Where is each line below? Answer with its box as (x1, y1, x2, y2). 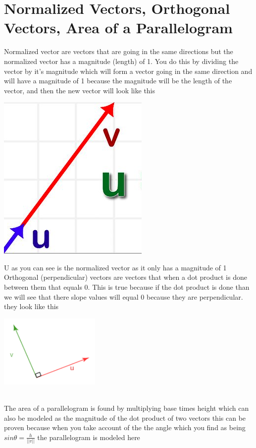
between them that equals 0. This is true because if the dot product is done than (4, 282, 250, 292)
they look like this (4, 301, 59, 312)
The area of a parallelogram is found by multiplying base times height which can (4, 403, 249, 413)
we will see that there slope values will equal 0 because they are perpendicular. (4, 291, 243, 302)
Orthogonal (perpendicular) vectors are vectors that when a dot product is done (4, 272, 247, 282)
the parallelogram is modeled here (37, 432, 140, 442)
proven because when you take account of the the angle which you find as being (4, 422, 246, 433)
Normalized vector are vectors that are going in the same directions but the (4, 46, 233, 57)
